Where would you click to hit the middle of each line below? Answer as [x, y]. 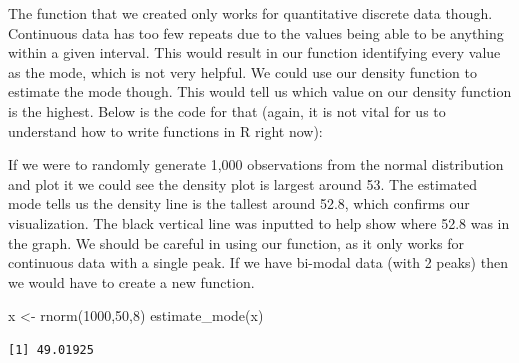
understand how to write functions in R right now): [165, 130]
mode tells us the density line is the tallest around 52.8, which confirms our [239, 203]
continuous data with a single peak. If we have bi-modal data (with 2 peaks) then [258, 262]
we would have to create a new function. [131, 281]
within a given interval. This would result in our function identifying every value [254, 52]
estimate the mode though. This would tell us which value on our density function [260, 91]
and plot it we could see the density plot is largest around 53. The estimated [243, 183]
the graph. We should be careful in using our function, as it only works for [236, 242]
